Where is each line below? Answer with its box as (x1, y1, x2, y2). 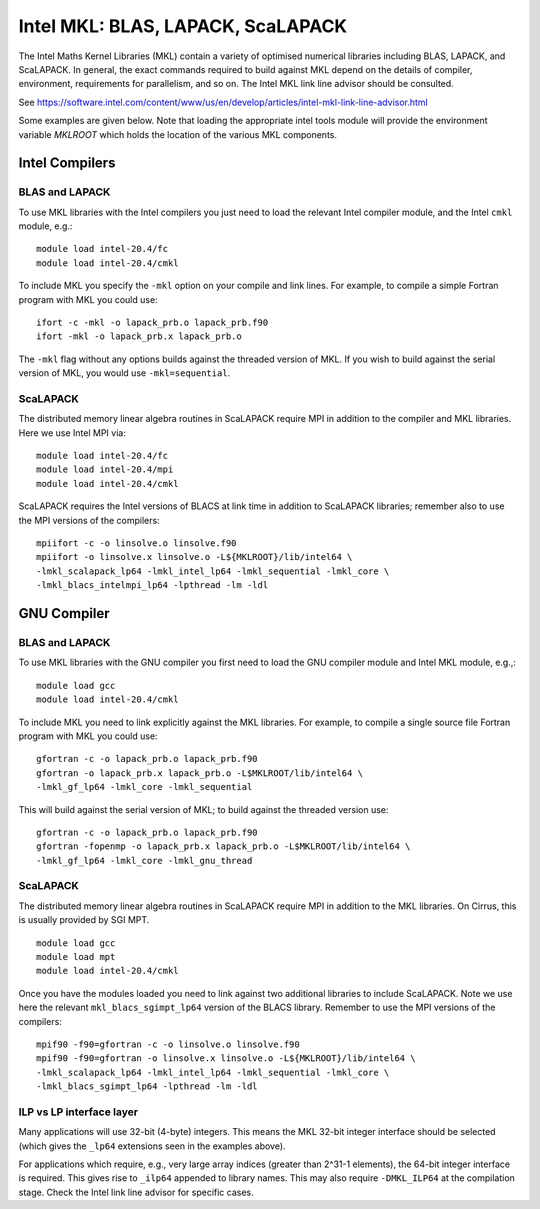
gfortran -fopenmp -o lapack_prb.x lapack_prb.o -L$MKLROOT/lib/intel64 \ (36, 841, 411, 852)
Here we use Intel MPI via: (18, 426, 127, 439)
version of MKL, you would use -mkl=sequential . (18, 367, 231, 379)
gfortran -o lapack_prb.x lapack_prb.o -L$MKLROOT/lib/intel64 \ (36, 767, 364, 779)
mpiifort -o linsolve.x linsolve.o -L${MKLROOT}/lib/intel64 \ (36, 551, 353, 563)
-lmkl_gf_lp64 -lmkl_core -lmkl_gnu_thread (36, 855, 253, 866)
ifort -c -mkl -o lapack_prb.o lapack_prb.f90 (36, 317, 269, 328)
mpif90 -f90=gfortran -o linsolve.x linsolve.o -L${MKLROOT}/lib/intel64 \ (36, 1053, 416, 1064)
